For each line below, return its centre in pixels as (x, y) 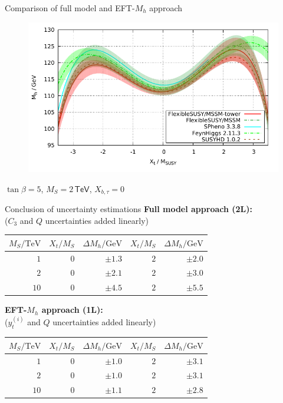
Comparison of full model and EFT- (70, 8)
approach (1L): (72, 310)
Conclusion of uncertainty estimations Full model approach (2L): (129, 209)
